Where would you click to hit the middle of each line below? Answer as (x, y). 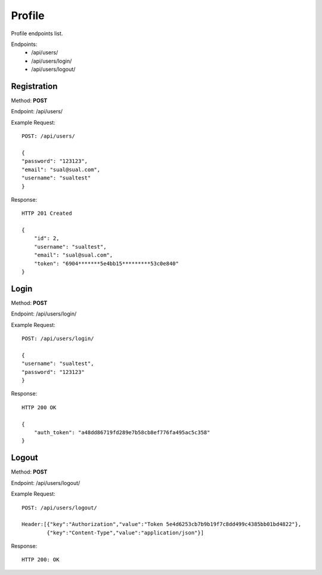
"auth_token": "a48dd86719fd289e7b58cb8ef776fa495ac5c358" (122, 433)
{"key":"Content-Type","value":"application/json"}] (125, 533)
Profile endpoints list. (37, 33)
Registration (34, 86)
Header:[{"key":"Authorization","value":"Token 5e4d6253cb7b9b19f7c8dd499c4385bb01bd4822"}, (162, 524)
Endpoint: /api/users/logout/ (46, 483)
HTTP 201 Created (47, 214)
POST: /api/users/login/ (58, 339)
